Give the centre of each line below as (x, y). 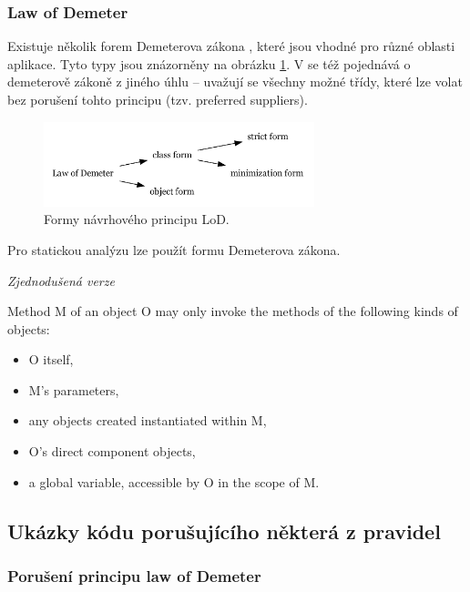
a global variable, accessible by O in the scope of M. (174, 481)
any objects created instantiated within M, (148, 420)
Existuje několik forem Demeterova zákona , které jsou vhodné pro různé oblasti (231, 46)
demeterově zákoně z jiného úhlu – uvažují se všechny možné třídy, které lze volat (235, 82)
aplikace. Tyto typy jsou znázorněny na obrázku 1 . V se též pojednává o (209, 63)
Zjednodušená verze (61, 280)
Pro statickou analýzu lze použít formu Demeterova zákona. (174, 249)
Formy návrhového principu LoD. (137, 219)
